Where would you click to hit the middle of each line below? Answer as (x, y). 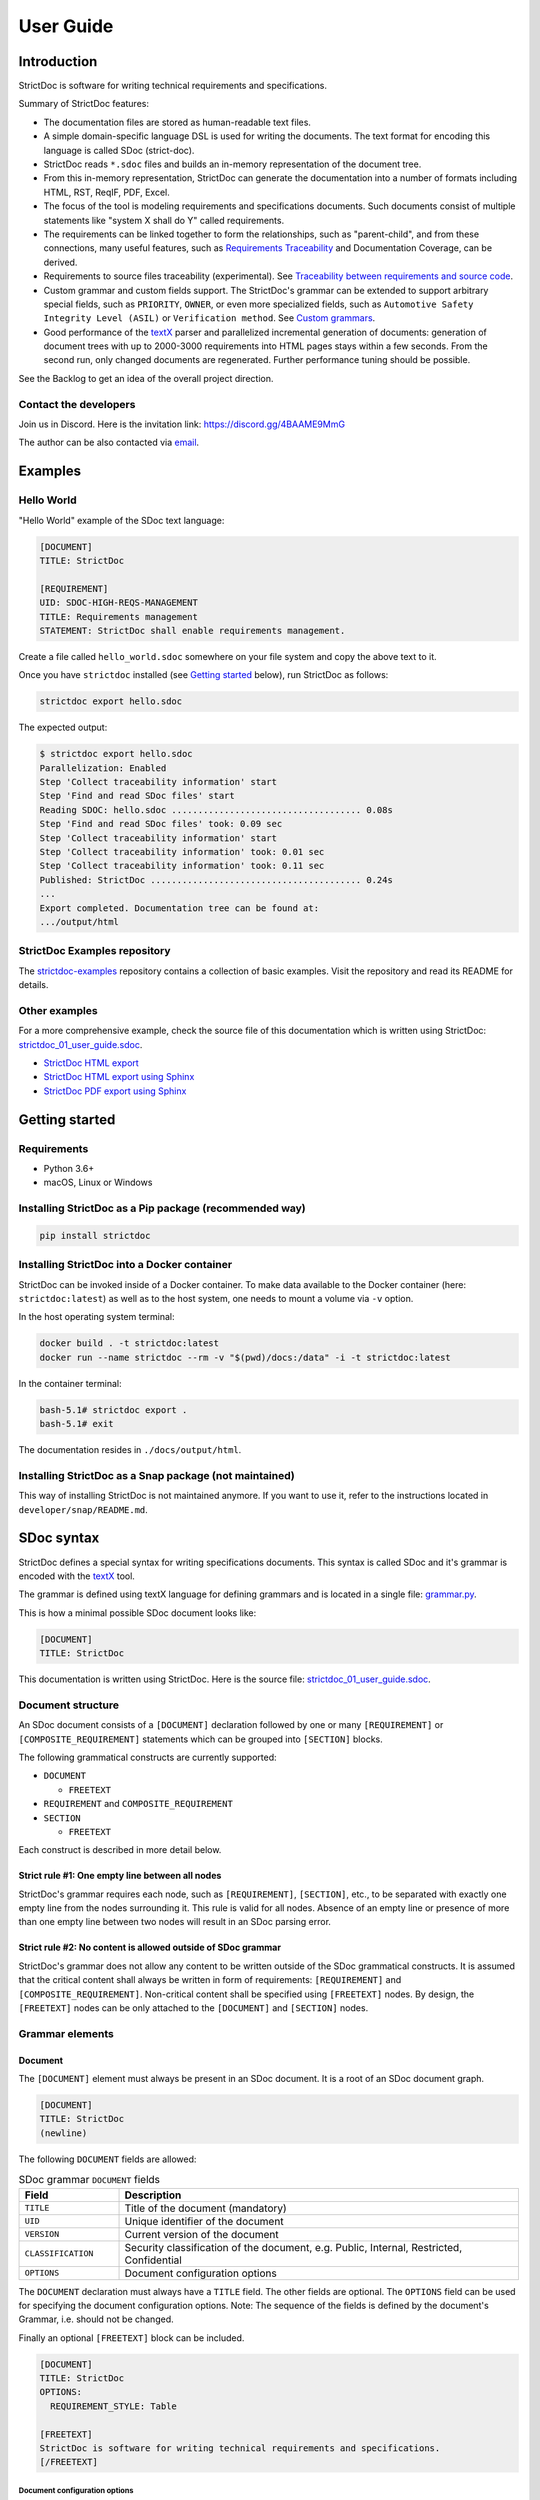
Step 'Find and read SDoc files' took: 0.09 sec (161, 824)
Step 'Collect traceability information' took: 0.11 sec (182, 866)
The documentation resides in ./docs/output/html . (130, 1450)
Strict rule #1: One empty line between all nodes (120, 1876)
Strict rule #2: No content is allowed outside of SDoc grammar (150, 1947)
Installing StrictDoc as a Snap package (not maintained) (156, 1475)
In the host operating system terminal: (96, 1317)
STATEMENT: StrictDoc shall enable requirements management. (192, 630)
